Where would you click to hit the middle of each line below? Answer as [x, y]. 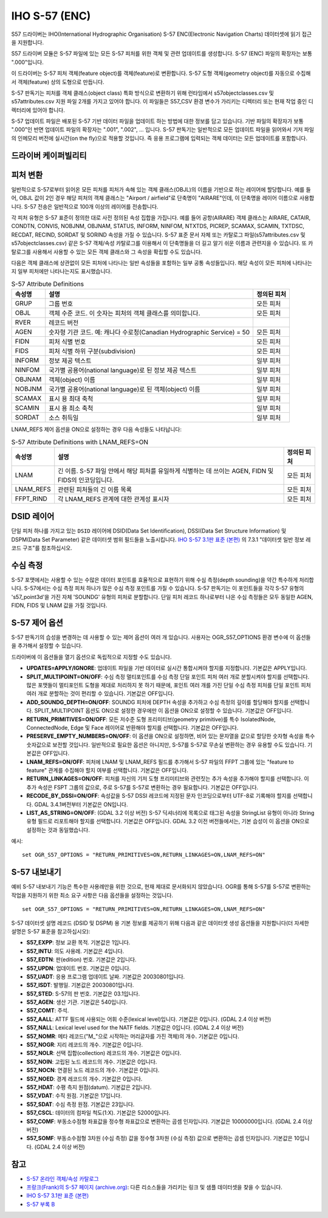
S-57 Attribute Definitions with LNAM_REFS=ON [80, 442]
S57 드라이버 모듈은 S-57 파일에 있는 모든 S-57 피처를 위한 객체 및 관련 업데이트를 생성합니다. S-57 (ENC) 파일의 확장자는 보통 [162, 54]
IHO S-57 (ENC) [51, 16]
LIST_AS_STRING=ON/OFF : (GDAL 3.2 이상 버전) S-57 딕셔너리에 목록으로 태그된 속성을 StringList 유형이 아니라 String [170, 812]
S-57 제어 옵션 [37, 623]
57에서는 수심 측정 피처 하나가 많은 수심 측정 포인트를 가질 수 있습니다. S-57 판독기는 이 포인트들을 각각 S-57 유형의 [167, 588]
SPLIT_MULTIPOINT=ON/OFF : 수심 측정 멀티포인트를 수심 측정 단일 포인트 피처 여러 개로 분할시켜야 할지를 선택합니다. [168, 676]
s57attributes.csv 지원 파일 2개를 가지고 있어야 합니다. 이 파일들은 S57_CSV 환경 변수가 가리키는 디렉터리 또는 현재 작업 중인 [159, 102]
